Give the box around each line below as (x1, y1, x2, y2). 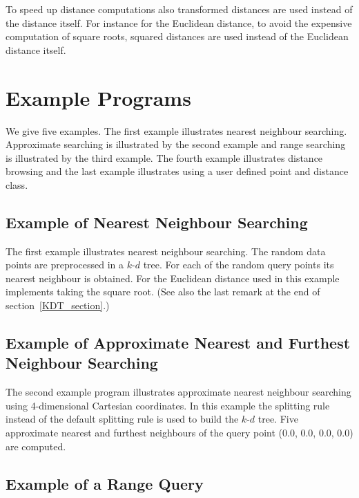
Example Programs (6, 83, 191, 111)
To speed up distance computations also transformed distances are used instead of (6, 2, 353, 16)
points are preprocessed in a (6, 257, 124, 272)
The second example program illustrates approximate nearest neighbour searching (6, 385, 351, 399)
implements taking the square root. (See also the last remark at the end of (6, 284, 320, 299)
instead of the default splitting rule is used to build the (6, 412, 239, 426)
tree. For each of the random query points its (143, 257, 334, 272)
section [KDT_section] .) (6, 298, 110, 313)
